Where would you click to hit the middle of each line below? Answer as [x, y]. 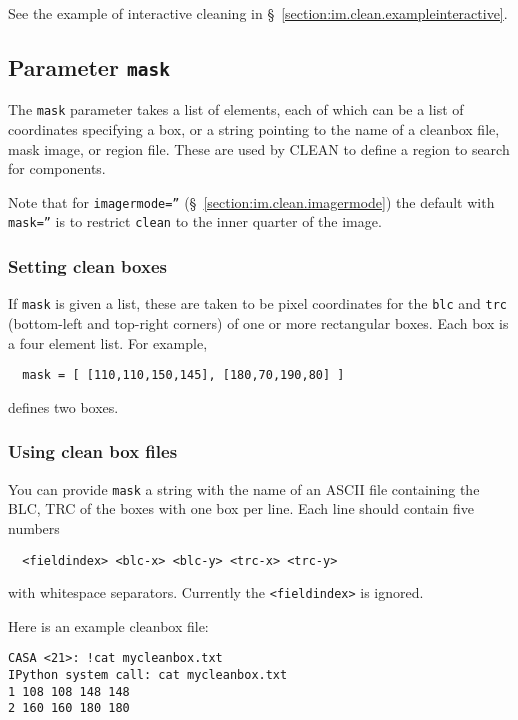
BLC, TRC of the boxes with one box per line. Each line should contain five [241, 508]
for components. [57, 168]
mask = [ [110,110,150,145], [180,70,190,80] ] [183, 375]
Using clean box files [93, 451]
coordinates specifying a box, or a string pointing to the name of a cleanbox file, [254, 129]
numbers [34, 527]
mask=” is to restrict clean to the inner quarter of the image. [195, 221]
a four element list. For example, [108, 342]
